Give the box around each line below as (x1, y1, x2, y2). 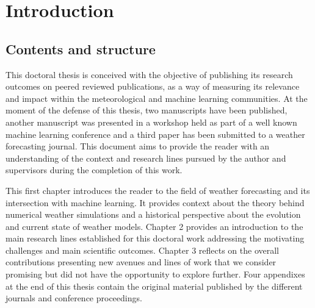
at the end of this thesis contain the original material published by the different (5, 279, 303, 292)
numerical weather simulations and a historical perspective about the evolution (5, 208, 301, 221)
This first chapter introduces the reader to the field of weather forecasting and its (5, 184, 310, 196)
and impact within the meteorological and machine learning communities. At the (5, 91, 308, 104)
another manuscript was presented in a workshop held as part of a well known (5, 115, 297, 128)
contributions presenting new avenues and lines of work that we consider (5, 256, 277, 268)
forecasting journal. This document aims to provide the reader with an (5, 140, 270, 152)
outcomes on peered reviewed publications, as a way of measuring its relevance (5, 80, 300, 93)
